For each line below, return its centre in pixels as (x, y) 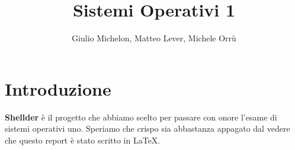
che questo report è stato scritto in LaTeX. (83, 140)
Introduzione (58, 88)
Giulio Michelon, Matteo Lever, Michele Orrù (154, 38)
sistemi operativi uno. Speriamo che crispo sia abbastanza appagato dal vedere (147, 128)
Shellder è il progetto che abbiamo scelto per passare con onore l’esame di (141, 117)
